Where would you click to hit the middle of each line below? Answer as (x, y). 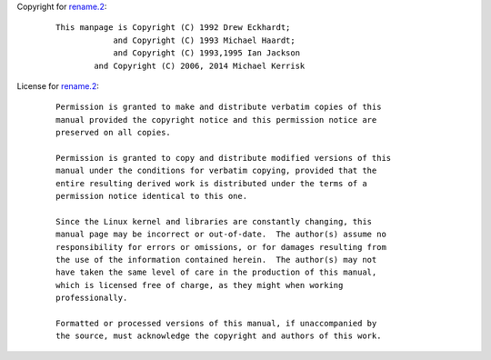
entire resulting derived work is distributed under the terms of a (211, 183)
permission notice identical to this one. (152, 196)
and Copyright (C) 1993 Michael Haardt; (204, 40)
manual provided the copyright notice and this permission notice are (216, 120)
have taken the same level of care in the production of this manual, (216, 272)
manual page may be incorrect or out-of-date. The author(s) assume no (221, 235)
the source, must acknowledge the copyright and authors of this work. (219, 336)
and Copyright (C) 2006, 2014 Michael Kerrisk (200, 65)
